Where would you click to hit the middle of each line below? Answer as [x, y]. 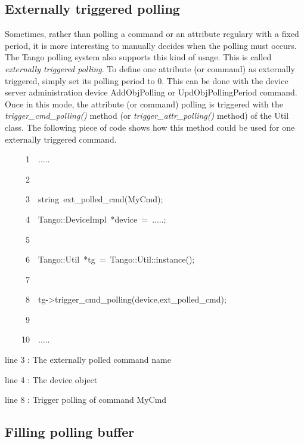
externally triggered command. [61, 139]
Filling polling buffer [70, 432]
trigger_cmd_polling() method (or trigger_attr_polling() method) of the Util [147, 115]
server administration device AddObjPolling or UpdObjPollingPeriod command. [151, 92]
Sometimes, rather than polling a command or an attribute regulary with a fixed [152, 34]
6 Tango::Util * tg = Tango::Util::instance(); [110, 259]
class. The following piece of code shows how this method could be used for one [150, 127]
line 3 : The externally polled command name [88, 360]
